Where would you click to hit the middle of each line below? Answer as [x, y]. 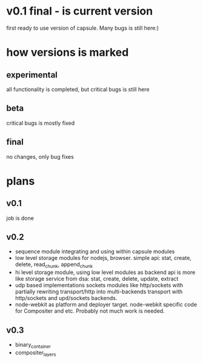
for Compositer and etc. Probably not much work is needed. [90, 311]
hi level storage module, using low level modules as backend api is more [105, 272]
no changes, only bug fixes [40, 156]
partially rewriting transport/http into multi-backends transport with [99, 291]
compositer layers [35, 353]
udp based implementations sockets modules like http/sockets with [99, 285]
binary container [33, 345]
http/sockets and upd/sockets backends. [66, 298]
